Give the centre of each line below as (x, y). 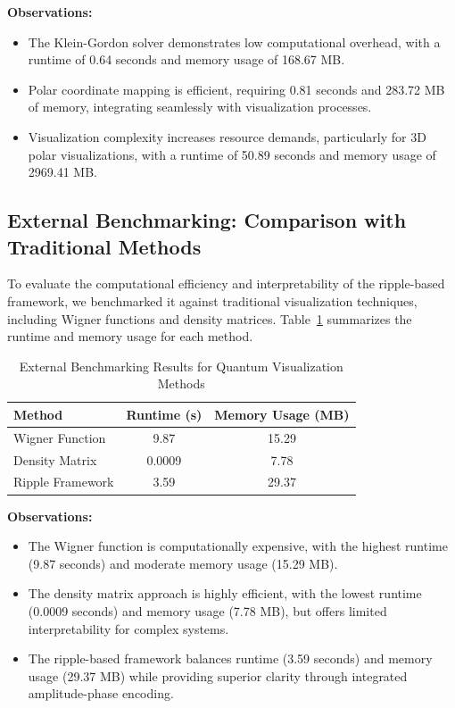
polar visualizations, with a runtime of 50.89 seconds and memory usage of (232, 154)
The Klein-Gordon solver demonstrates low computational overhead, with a (234, 42)
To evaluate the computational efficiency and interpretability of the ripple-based (226, 283)
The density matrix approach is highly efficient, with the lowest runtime (225, 593)
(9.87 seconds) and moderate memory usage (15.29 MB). (183, 563)
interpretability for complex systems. (128, 628)
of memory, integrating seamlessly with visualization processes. (200, 107)
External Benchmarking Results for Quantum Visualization (181, 366)
